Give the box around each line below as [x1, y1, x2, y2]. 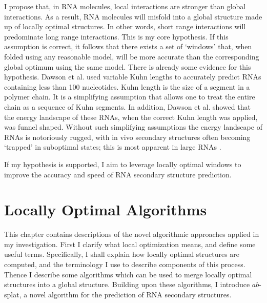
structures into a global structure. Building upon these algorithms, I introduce [4, 279, 250, 290]
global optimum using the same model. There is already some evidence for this [4, 61, 251, 72]
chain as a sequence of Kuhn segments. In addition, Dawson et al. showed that [4, 101, 251, 112]
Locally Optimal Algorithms [4, 199, 207, 220]
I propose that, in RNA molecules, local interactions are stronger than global [4, 1, 246, 11]
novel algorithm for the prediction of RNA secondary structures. [29, 289, 232, 299]
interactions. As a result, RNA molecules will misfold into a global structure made [4, 11, 262, 22]
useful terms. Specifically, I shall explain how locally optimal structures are [4, 249, 240, 259]
